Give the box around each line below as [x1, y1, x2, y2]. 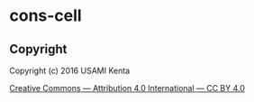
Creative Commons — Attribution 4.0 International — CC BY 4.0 [9, 83, 246, 93]
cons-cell [9, 5, 83, 26]
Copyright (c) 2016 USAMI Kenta [9, 65, 131, 76]
